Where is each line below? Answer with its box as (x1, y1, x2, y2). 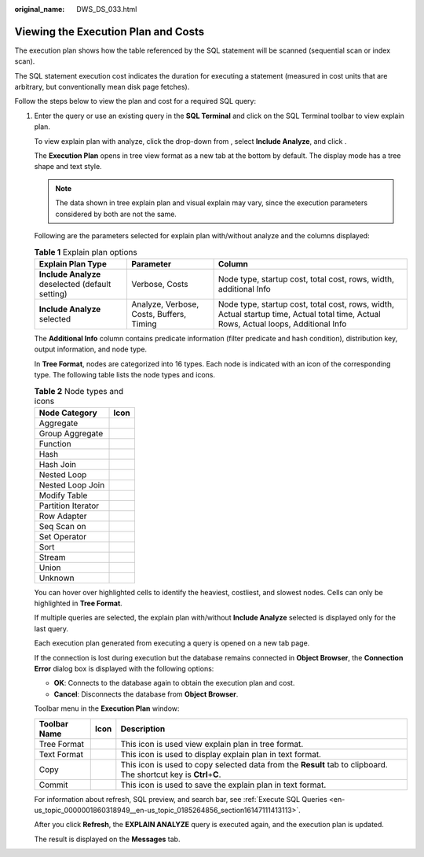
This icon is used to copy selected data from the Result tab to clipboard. (120, 759, 388, 770)
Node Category (38, 407, 97, 418)
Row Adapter (38, 510, 87, 521)
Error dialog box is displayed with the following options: (34, 664, 214, 674)
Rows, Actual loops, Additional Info (217, 318, 347, 329)
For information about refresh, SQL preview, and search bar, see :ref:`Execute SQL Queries (34, 794, 327, 804)
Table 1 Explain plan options (34, 246, 137, 257)
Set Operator (38, 531, 87, 542)
